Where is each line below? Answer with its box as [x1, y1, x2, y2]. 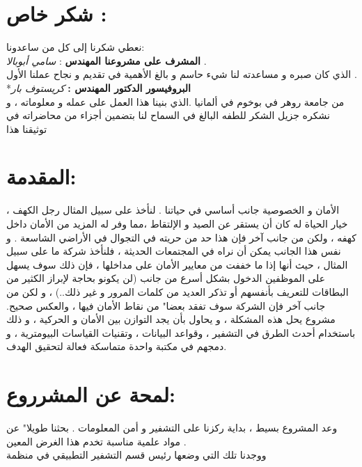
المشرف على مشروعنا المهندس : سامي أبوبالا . [6, 53, 207, 68]
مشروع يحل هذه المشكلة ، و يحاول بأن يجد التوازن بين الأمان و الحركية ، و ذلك [6, 312, 336, 326]
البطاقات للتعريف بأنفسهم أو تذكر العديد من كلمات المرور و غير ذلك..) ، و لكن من [6, 284, 349, 299]
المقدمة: [6, 162, 77, 191]
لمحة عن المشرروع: [6, 380, 175, 409]
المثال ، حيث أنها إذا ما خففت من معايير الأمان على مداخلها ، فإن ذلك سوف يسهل [6, 257, 348, 271]
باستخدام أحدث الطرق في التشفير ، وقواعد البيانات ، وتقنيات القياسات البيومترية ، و [6, 325, 356, 340]
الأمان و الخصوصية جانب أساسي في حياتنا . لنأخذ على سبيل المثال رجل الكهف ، [6, 203, 340, 217]
